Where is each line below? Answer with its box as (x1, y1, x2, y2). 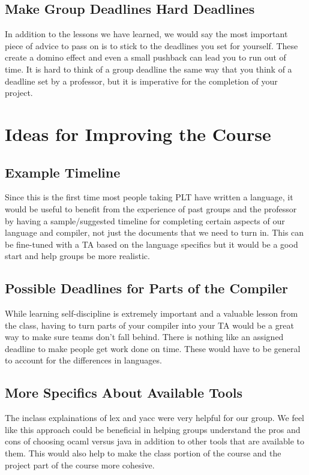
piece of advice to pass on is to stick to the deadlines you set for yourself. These (5, 39, 298, 52)
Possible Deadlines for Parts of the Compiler (5, 279, 288, 297)
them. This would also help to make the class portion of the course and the (5, 447, 281, 459)
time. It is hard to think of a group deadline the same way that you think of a (5, 62, 292, 75)
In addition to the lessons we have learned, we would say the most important (5, 28, 288, 40)
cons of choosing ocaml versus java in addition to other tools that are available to (5, 435, 305, 447)
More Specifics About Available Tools (5, 383, 242, 402)
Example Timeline (5, 163, 121, 181)
